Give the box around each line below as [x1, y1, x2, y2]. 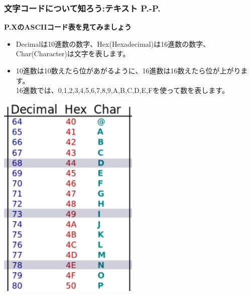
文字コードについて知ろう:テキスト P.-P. [4, 2, 161, 14]
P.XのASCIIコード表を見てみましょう [4, 22, 132, 32]
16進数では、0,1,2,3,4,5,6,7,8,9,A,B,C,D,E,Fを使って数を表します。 [16, 85, 229, 95]
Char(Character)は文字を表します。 [16, 48, 130, 59]
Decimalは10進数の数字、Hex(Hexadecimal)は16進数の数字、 [16, 38, 210, 49]
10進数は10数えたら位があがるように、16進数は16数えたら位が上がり [16, 65, 241, 75]
